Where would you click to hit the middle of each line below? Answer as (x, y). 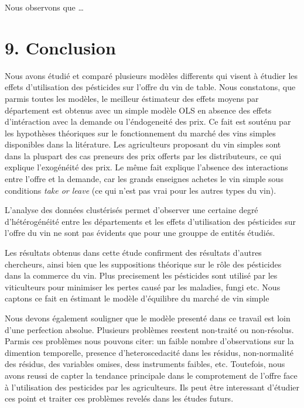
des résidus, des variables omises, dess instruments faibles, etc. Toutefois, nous (145, 364)
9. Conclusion (60, 47)
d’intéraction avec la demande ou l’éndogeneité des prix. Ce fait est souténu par (148, 121)
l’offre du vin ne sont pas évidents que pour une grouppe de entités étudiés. (140, 233)
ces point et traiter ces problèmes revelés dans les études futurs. (119, 398)
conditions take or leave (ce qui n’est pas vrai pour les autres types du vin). (141, 190)
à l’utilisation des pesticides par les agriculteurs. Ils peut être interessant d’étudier (152, 387)
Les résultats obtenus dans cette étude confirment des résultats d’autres (133, 253)
